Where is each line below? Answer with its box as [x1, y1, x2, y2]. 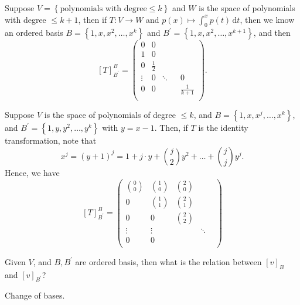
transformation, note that [5, 134, 97, 147]
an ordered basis [5, 26, 63, 39]
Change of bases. [5, 289, 65, 301]
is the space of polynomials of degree [44, 109, 176, 121]
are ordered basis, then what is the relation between [75, 255, 262, 267]
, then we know [240, 13, 295, 25]
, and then [253, 26, 291, 39]
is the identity [198, 121, 248, 134]
